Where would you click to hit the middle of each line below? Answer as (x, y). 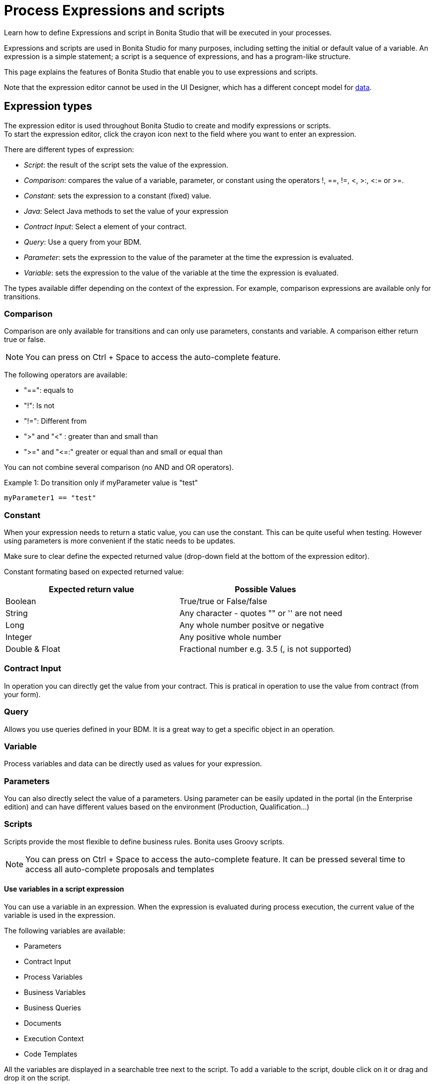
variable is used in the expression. (60, 915)
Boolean (21, 601)
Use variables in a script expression (64, 889)
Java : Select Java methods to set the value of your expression (126, 211)
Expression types (48, 106)
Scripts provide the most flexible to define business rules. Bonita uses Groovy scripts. (144, 841)
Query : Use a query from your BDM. (83, 242)
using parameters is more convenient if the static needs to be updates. (120, 541)
